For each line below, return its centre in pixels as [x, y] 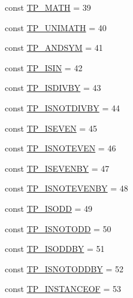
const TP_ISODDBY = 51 [55, 249]
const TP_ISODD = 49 [49, 208]
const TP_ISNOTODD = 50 [58, 228]
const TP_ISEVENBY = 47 [57, 168]
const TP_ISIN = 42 [44, 67]
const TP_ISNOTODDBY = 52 [64, 268]
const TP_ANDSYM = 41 [54, 48]
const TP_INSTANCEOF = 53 [63, 289]
